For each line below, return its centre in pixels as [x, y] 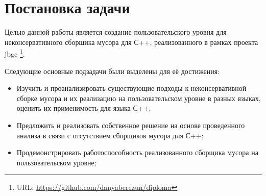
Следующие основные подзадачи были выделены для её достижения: [112, 71]
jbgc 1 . [15, 53]
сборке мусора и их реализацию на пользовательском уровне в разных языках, [139, 98]
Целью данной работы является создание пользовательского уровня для [116, 32]
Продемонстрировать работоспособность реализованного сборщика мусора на [137, 152]
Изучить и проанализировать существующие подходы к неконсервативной [131, 88]
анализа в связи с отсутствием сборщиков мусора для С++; [110, 135]
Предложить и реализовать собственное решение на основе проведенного [131, 125]
